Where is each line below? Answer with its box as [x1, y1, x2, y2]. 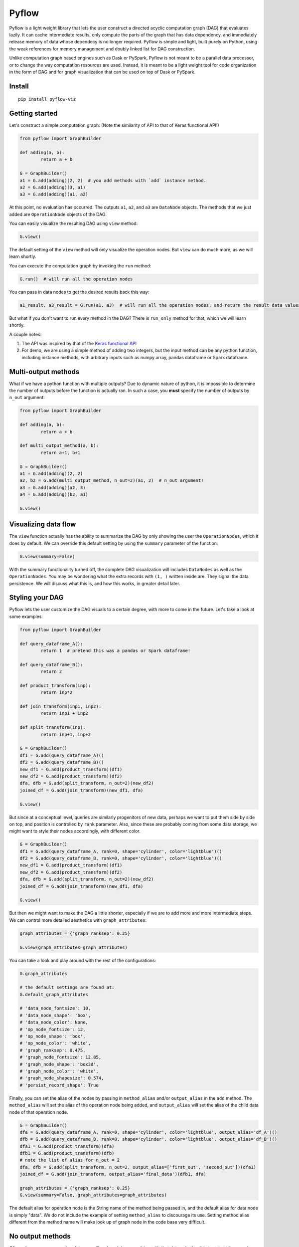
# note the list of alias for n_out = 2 [19, 1157, 120, 1163]
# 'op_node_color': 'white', [19, 1040, 91, 1046]
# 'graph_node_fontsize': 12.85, [19, 1054, 102, 1060]
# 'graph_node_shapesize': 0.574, [19, 1075, 104, 1081]
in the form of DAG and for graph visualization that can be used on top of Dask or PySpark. [9, 69, 196, 75]
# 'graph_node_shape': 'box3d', [19, 1061, 99, 1067]
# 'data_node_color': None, [19, 1020, 88, 1025]
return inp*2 [40, 690, 73, 695]
